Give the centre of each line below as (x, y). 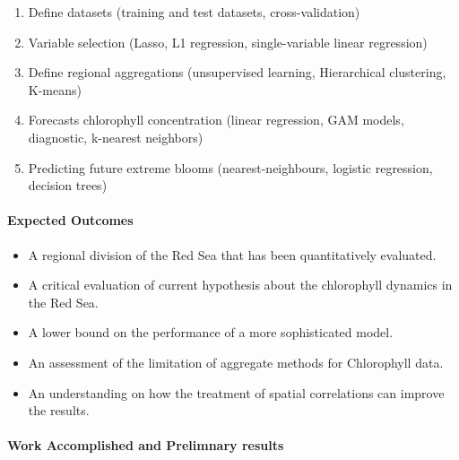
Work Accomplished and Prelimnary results (146, 445)
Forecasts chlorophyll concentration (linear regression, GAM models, (216, 120)
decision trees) (68, 185)
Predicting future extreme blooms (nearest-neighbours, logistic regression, (230, 167)
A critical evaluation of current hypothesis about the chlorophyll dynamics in (240, 285)
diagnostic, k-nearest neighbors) (116, 137)
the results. (59, 410)
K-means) (55, 89)
